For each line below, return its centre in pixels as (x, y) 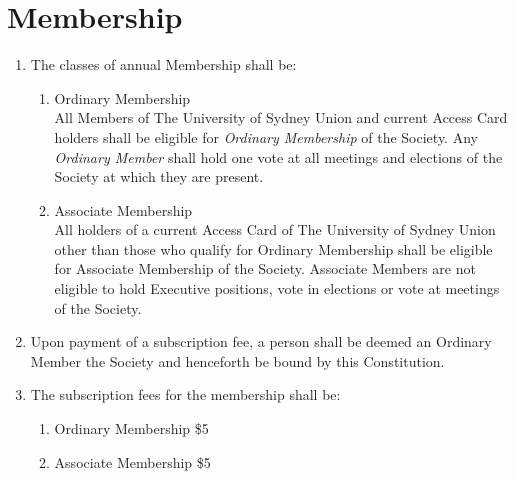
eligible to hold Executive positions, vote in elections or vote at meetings (277, 288)
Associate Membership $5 (132, 461)
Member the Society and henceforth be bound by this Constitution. (237, 360)
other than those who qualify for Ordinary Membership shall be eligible (273, 248)
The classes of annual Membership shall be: (163, 64)
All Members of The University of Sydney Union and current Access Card (281, 117)
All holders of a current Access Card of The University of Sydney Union (275, 229)
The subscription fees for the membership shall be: (185, 394)
